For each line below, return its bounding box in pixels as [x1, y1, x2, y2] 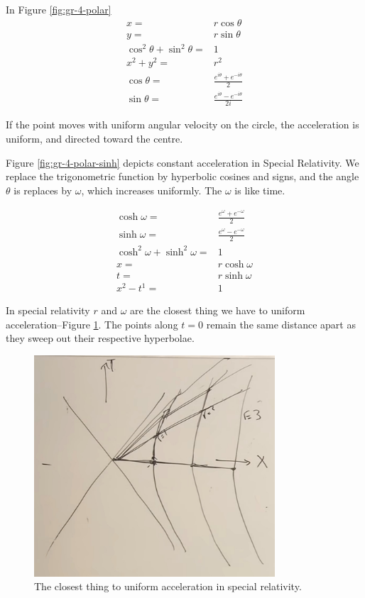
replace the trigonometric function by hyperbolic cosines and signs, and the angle [6, 169, 359, 184]
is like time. [234, 182, 285, 197]
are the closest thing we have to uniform [130, 303, 305, 318]
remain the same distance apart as [206, 316, 356, 331]
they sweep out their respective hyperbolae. [6, 331, 195, 345]
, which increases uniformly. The [81, 182, 222, 197]
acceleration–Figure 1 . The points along [6, 316, 178, 331]
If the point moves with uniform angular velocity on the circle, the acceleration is [6, 117, 359, 132]
